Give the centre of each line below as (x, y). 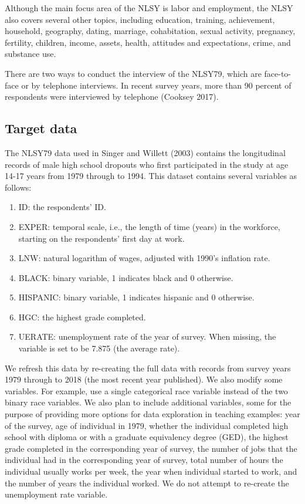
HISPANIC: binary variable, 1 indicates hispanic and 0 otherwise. (136, 297)
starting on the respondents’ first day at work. (101, 238)
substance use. (30, 54)
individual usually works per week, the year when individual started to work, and (151, 471)
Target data (41, 128)
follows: (18, 187)
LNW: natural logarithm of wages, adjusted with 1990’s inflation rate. (144, 258)
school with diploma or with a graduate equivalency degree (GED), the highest (147, 437)
